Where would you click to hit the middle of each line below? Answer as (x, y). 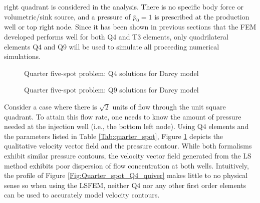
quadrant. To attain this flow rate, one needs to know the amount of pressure (123, 116)
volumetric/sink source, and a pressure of (67, 16)
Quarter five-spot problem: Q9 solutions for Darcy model (111, 90)
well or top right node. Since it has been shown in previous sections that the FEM (130, 27)
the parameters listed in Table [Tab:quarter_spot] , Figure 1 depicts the (114, 136)
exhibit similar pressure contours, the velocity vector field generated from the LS (128, 155)
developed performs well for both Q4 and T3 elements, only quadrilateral (116, 36)
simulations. (22, 56)
